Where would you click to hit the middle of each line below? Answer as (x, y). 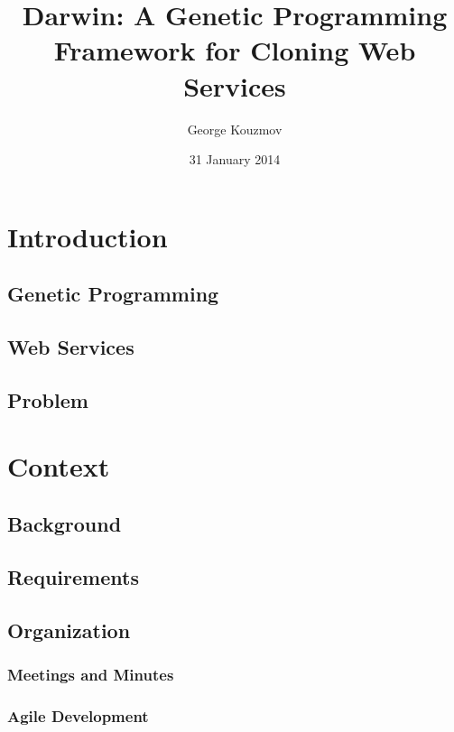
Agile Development (78, 715)
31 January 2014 (235, 159)
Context (59, 466)
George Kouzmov (235, 129)
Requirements (73, 576)
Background (65, 523)
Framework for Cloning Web (235, 50)
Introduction (88, 236)
